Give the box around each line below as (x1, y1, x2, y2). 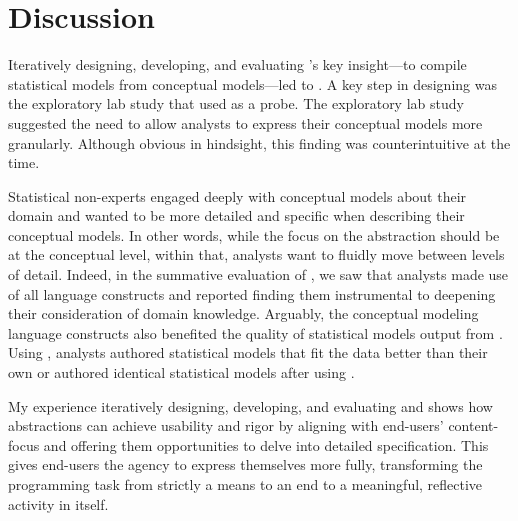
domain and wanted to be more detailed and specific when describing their (8, 205, 465, 226)
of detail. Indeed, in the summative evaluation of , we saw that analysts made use (8, 264, 509, 285)
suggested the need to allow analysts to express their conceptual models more (8, 112, 483, 133)
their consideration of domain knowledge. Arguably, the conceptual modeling (8, 303, 479, 324)
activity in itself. (8, 493, 109, 514)
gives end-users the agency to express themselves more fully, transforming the (8, 454, 483, 475)
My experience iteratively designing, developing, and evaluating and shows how (8, 395, 493, 416)
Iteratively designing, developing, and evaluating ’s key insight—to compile (8, 54, 467, 75)
